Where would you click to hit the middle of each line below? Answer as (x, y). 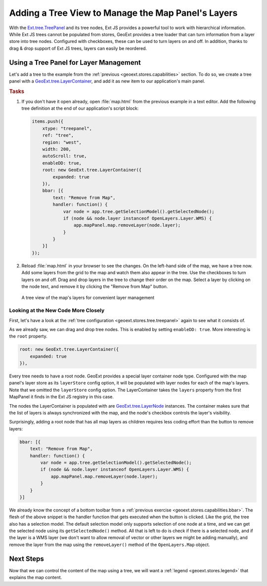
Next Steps (26, 559)
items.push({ (48, 122)
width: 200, (57, 149)
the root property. (28, 336)
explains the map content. (36, 578)
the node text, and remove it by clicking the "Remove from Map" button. (95, 287)
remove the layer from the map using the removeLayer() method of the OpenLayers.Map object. (110, 544)
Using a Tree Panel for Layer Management (75, 63)
